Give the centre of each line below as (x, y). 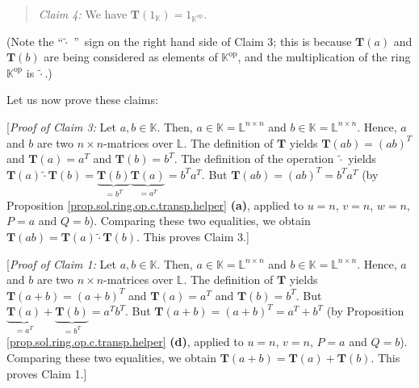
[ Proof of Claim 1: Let (62, 263)
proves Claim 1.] (47, 373)
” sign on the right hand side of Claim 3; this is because (213, 41)
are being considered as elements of (131, 57)
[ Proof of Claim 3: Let (62, 126)
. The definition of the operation (254, 159)
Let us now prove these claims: (82, 100)
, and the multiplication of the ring (324, 57)
